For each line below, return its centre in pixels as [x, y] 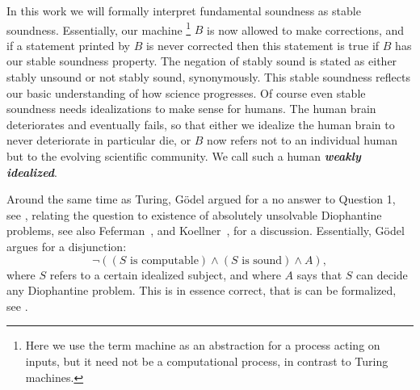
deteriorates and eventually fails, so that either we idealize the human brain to [201, 124]
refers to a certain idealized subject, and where [165, 274]
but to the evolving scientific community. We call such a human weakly [184, 156]
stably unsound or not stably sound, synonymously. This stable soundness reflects [208, 77]
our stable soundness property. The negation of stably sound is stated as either [202, 61]
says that [319, 274]
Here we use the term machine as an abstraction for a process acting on [203, 345]
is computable [164, 260]
